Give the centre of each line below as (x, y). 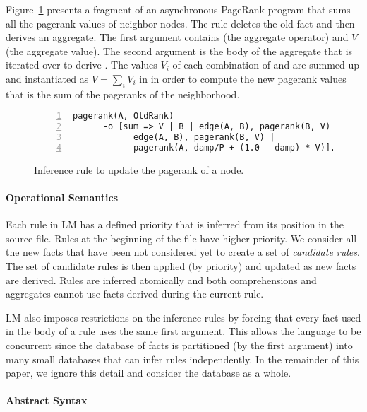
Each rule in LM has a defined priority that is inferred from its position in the (175, 224)
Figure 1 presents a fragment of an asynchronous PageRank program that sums (178, 9)
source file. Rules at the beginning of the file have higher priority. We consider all (181, 238)
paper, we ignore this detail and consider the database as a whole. (149, 373)
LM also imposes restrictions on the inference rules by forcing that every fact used (183, 317)
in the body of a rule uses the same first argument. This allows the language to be (183, 331)
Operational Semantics (62, 198)
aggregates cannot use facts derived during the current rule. (135, 294)
